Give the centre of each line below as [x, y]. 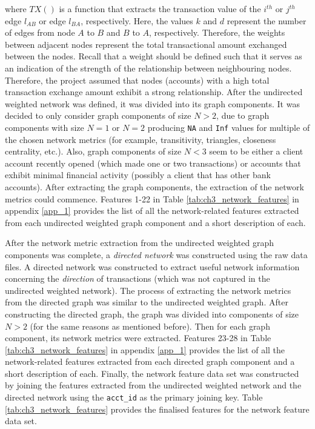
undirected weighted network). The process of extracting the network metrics [148, 290]
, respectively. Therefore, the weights [217, 32]
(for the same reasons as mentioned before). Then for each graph [150, 326]
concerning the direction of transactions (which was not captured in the [138, 278]
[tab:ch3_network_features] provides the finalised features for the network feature [157, 409]
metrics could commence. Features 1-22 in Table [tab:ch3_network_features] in [152, 198]
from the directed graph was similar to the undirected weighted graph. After [147, 302]
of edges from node [40, 32]
